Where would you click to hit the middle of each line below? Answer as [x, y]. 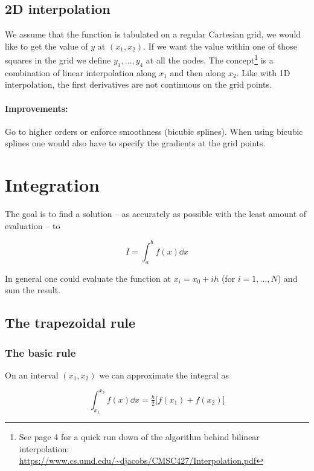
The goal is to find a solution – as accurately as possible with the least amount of [156, 214]
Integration [52, 185]
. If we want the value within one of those [220, 46]
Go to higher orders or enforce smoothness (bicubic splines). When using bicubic [154, 131]
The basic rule [40, 352]
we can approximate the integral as [164, 375]
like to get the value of [46, 46]
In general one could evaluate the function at [88, 278]
